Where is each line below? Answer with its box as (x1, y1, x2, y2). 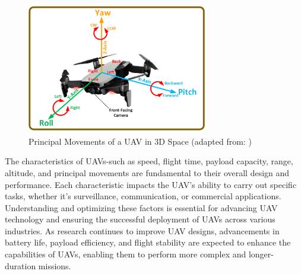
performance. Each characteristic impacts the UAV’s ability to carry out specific (5, 178, 297, 190)
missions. (38, 259, 71, 272)
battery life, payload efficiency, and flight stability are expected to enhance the (5, 236, 291, 248)
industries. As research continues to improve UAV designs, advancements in (5, 224, 280, 237)
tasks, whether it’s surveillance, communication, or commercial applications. (5, 190, 281, 202)
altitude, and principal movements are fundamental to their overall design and (5, 166, 290, 179)
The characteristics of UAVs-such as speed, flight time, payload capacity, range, (5, 155, 293, 167)
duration (5, 259, 36, 272)
